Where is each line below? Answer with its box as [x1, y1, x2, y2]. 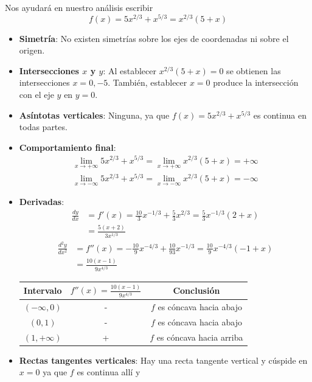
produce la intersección [213, 76, 299, 89]
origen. [19, 44, 45, 57]
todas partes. [19, 120, 68, 133]
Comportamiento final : [19, 141, 116, 153]
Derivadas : [19, 195, 64, 208]
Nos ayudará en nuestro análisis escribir [5, 1, 153, 13]
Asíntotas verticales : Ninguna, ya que [19, 108, 170, 121]
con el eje [19, 88, 54, 101]
